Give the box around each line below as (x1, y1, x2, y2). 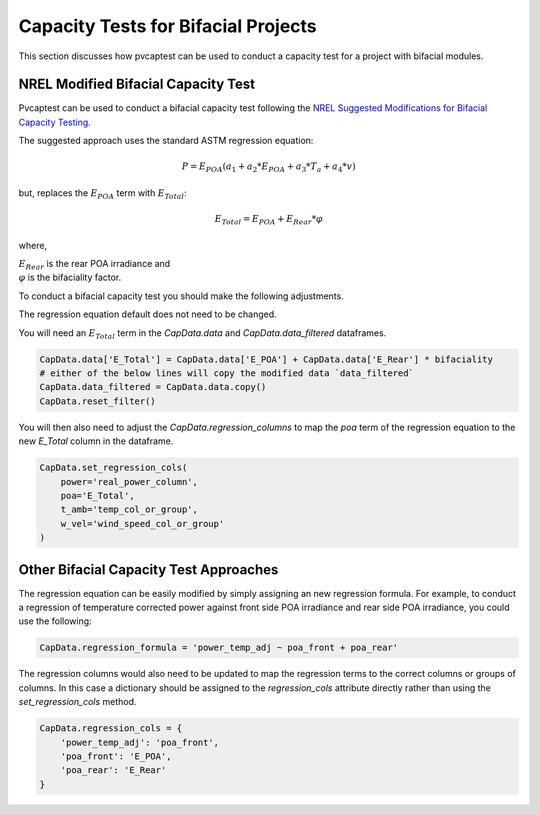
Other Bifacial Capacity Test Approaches (18, 561, 279, 578)
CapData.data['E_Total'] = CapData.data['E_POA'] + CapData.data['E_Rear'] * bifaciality (39, 353, 494, 365)
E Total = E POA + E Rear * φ (214, 213, 324, 227)
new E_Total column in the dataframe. (18, 435, 174, 447)
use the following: (18, 615, 92, 627)
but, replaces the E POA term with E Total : (18, 186, 187, 201)
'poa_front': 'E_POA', (60, 750, 172, 762)
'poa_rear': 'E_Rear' (60, 765, 167, 776)
